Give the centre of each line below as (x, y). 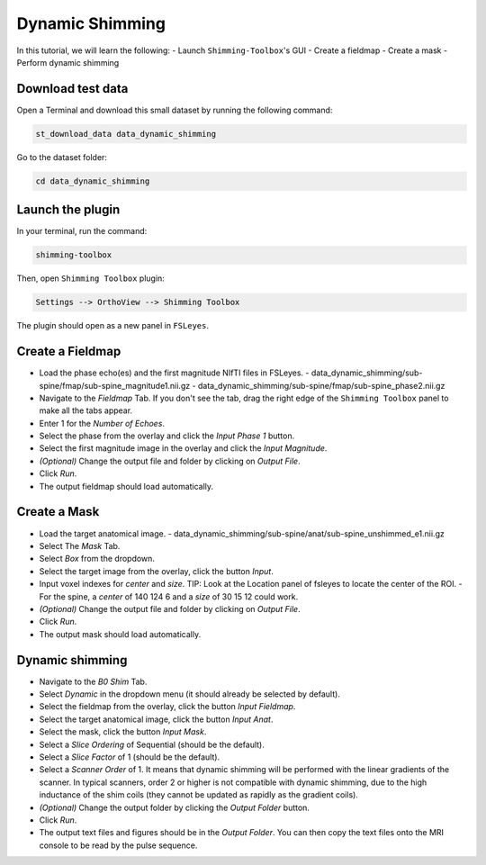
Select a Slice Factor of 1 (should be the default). (130, 757)
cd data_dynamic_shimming (93, 181)
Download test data (72, 89)
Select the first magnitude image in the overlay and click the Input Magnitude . (183, 448)
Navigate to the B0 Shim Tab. (93, 681)
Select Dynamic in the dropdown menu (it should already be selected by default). (190, 694)
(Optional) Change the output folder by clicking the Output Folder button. (175, 807)
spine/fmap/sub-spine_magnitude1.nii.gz (115, 385)
